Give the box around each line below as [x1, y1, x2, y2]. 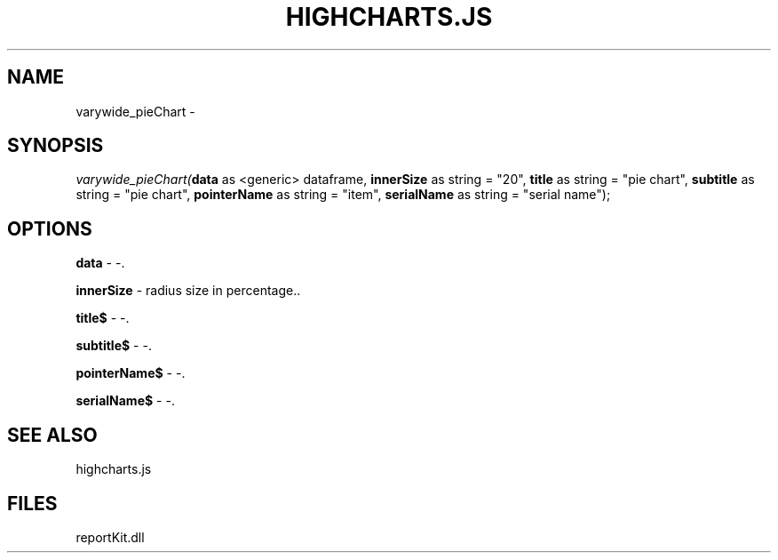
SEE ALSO [7, 423, 98, 446]
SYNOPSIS [7, 134, 104, 157]
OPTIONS [7, 217, 92, 240]
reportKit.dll [75, 529, 145, 545]
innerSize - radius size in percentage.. [75, 283, 301, 299]
